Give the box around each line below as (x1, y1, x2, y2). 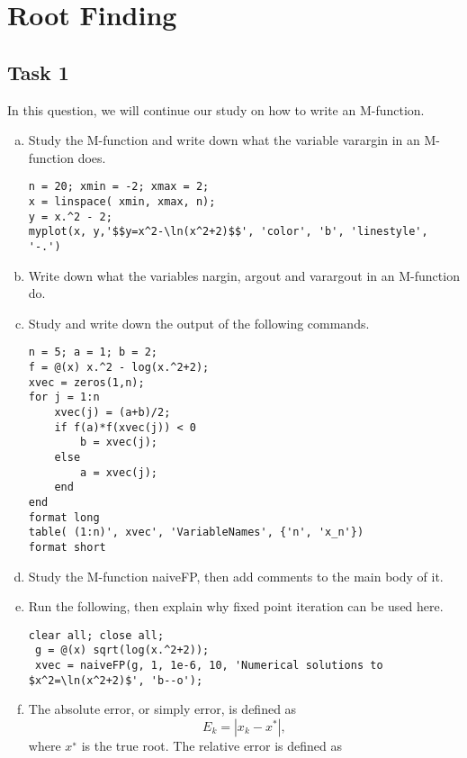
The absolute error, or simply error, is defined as (28, 699, 297, 718)
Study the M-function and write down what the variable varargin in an (28, 131, 420, 149)
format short (28, 540, 106, 554)
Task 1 (7, 58, 69, 86)
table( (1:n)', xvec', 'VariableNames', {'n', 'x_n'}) (28, 526, 364, 539)
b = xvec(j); (80, 436, 157, 449)
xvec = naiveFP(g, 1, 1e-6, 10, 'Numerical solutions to (34, 659, 383, 672)
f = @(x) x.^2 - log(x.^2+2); (28, 361, 210, 374)
